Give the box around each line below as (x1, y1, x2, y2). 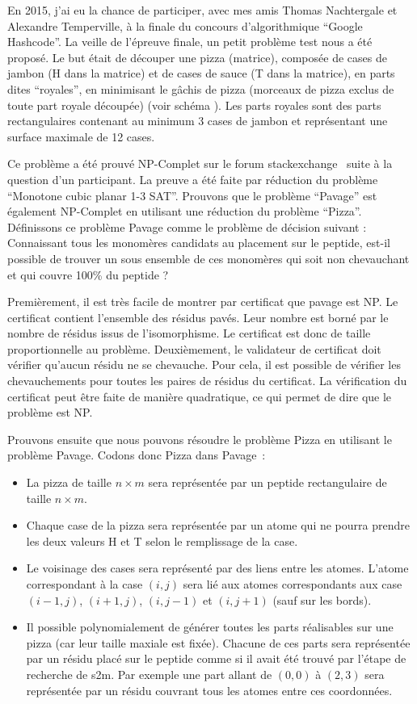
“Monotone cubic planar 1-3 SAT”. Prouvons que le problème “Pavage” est (7, 186, 377, 203)
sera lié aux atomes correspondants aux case (183, 576, 402, 592)
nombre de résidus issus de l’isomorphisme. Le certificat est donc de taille (7, 325, 371, 342)
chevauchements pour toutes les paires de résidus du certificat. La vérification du (7, 372, 407, 389)
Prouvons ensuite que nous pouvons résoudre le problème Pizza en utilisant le (7, 430, 392, 447)
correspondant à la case (26, 576, 143, 592)
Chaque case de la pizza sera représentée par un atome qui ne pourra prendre (26, 517, 410, 534)
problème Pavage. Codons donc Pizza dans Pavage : (7, 446, 266, 463)
